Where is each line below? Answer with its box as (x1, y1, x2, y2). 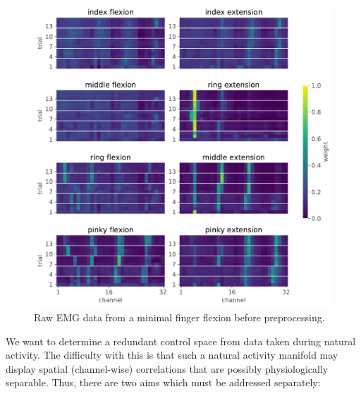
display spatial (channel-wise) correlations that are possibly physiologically (6, 361, 329, 376)
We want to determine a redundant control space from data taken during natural (6, 333, 356, 348)
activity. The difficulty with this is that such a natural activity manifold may (6, 347, 338, 362)
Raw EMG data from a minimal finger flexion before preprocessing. (34, 309, 325, 324)
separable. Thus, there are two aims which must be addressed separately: (6, 375, 321, 390)
